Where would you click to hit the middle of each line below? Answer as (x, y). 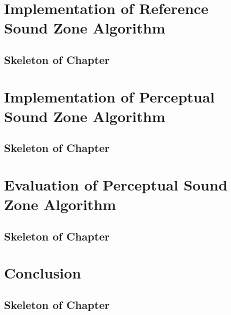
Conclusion (43, 273)
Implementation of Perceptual (109, 96)
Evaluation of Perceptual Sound (116, 184)
